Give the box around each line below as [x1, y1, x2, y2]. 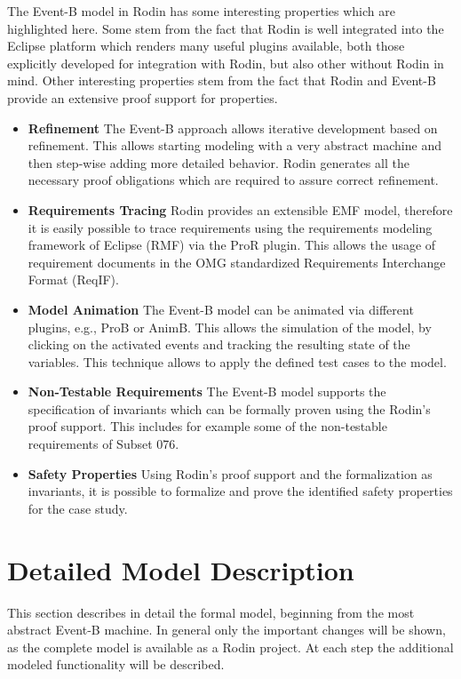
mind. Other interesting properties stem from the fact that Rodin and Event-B [7, 71, 436, 90]
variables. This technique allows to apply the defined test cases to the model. [28, 352, 447, 371]
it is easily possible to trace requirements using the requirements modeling [28, 218, 433, 236]
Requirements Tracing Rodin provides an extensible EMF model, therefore [28, 200, 453, 219]
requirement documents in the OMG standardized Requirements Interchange [28, 252, 446, 271]
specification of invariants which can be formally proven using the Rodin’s [28, 399, 431, 418]
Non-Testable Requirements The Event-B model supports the [28, 382, 386, 401]
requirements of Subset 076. [28, 435, 179, 453]
